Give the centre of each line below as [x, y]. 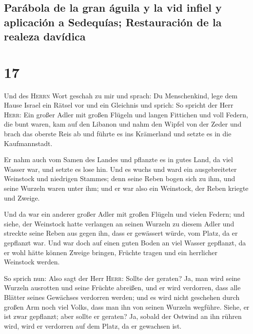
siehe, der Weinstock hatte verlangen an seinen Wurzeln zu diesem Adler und [119, 223]
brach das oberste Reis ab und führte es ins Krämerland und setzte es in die [118, 134]
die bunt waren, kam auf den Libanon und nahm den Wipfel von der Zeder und [123, 124]
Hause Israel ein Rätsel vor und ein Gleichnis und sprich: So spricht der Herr [119, 105]
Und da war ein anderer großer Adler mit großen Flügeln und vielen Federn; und [124, 214]
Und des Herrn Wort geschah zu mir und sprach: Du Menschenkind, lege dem [121, 95]
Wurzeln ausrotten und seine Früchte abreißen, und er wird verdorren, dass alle [122, 288]
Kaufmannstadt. [28, 143]
